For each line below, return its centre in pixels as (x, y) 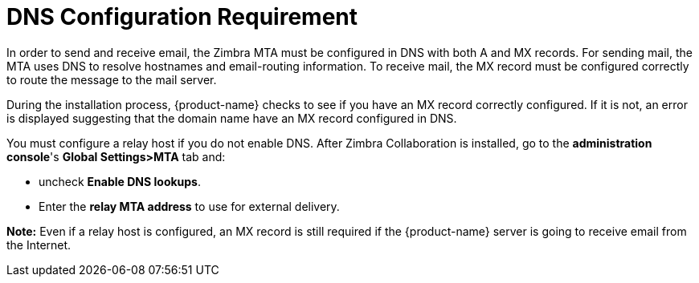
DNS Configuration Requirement (182, 17)
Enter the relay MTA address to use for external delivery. (189, 206)
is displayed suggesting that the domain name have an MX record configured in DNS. (232, 118)
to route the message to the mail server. (112, 79)
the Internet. (39, 245)
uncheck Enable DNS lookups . (120, 181)
